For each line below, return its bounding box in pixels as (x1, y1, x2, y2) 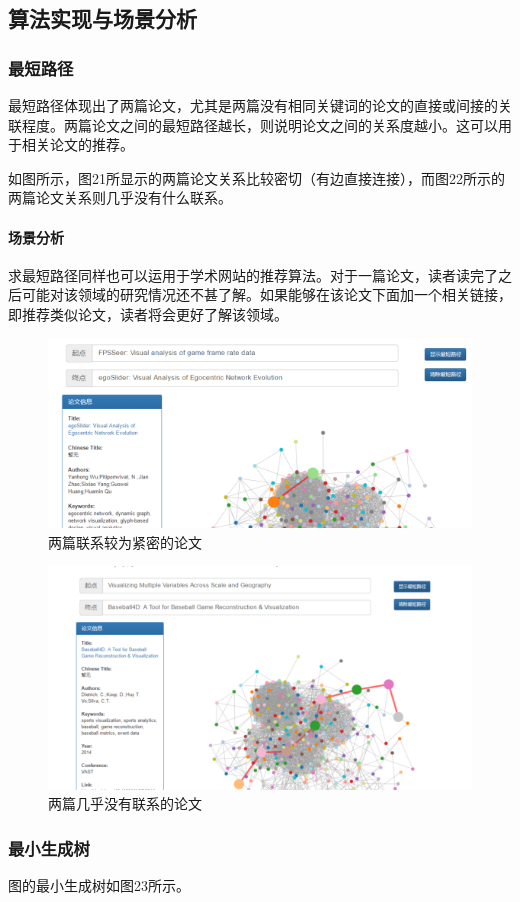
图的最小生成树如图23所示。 (8, 875, 190, 896)
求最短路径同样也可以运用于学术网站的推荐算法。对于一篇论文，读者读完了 (8, 264, 498, 285)
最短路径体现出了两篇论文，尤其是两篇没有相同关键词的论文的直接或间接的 (8, 95, 498, 115)
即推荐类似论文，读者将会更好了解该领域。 (8, 303, 288, 324)
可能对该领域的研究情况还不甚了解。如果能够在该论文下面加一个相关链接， (21, 284, 512, 305)
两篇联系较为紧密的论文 (48, 531, 202, 552)
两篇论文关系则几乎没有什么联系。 (8, 187, 232, 208)
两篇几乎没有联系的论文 (48, 793, 202, 814)
